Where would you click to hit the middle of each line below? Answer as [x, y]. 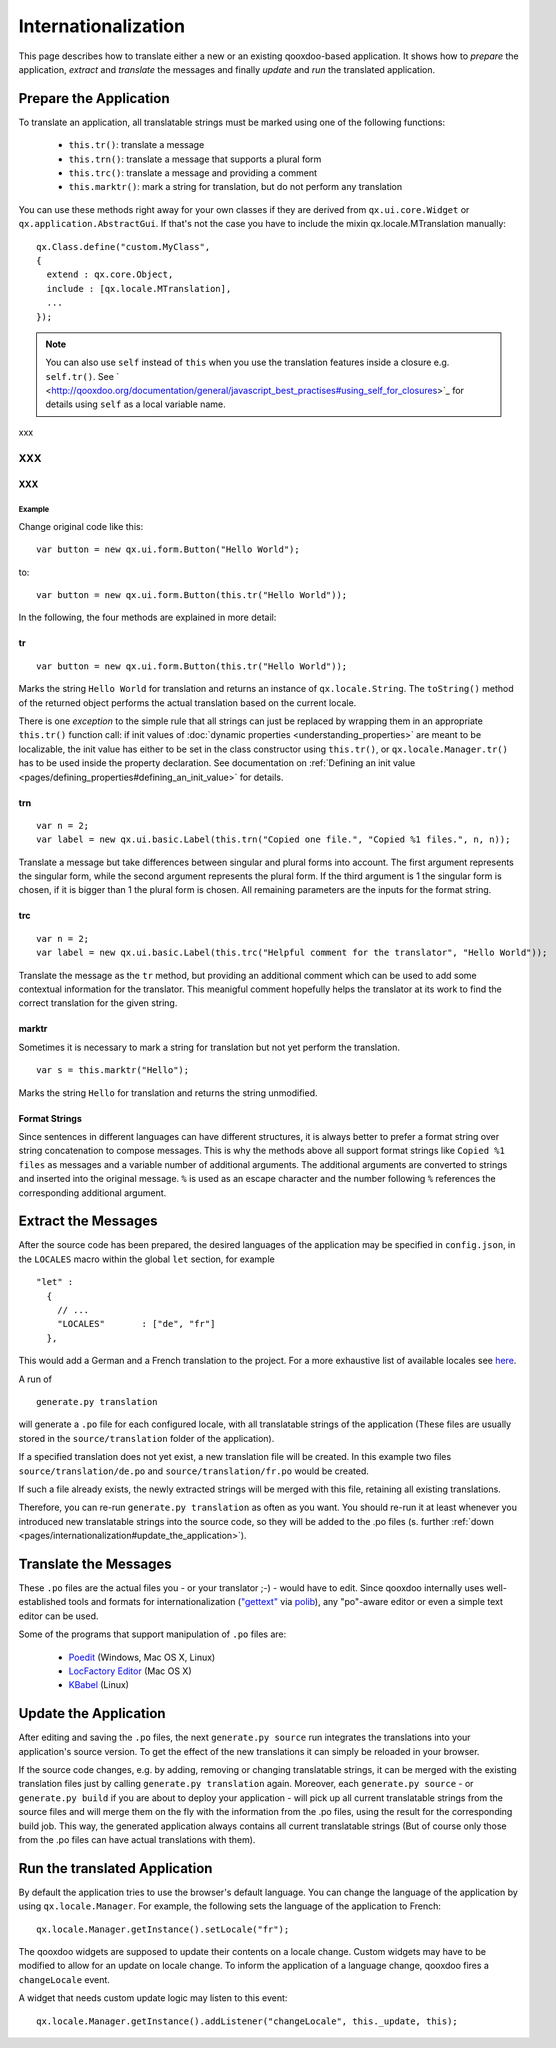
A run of [35, 1379]
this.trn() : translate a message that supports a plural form [195, 159]
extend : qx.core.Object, [110, 274]
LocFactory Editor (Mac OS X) [130, 1671]
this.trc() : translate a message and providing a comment [193, 173]
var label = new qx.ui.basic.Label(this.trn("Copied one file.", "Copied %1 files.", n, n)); [273, 839]
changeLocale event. [64, 1979]
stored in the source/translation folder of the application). [146, 1438]
